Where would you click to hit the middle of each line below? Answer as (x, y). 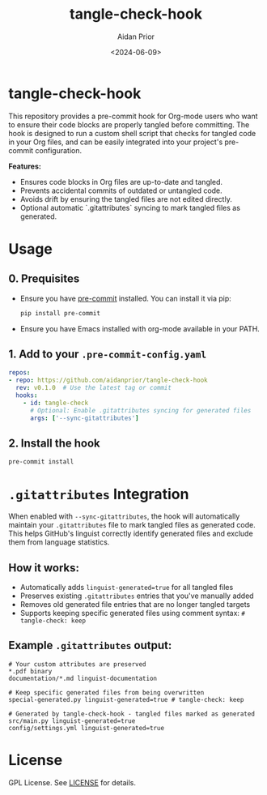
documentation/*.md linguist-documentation (83, 678)
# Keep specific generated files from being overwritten (106, 692)
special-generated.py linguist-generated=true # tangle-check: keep (126, 699)
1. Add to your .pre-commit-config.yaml (108, 354)
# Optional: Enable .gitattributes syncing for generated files (140, 410)
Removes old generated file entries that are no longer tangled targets (135, 605)
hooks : (27, 395)
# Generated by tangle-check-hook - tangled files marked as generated (131, 714)
